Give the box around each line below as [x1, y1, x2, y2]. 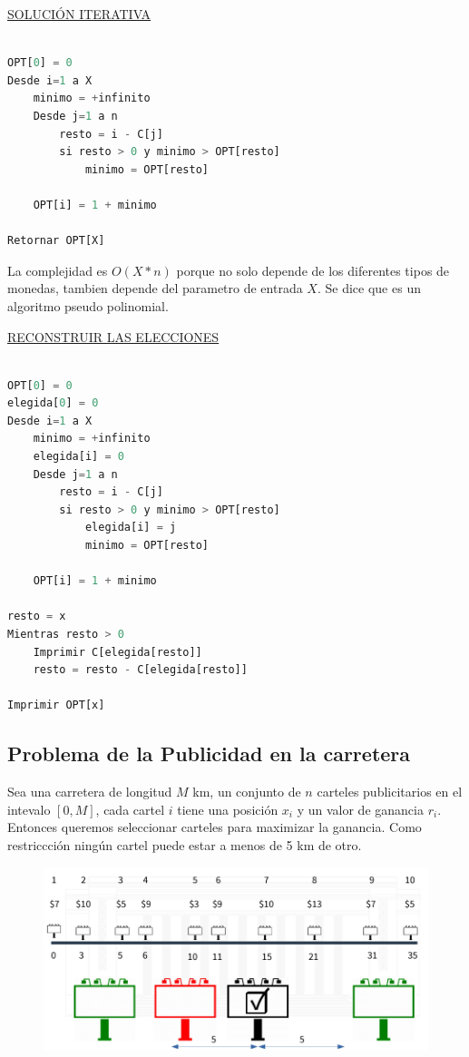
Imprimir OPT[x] [7, 699, 105, 712]
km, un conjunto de [192, 782, 301, 801]
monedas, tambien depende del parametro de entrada [7, 279, 303, 298]
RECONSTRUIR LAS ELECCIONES [7, 327, 220, 346]
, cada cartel [95, 799, 165, 818]
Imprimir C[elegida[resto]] [33, 645, 202, 659]
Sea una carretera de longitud [7, 782, 172, 801]
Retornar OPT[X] [7, 234, 105, 248]
